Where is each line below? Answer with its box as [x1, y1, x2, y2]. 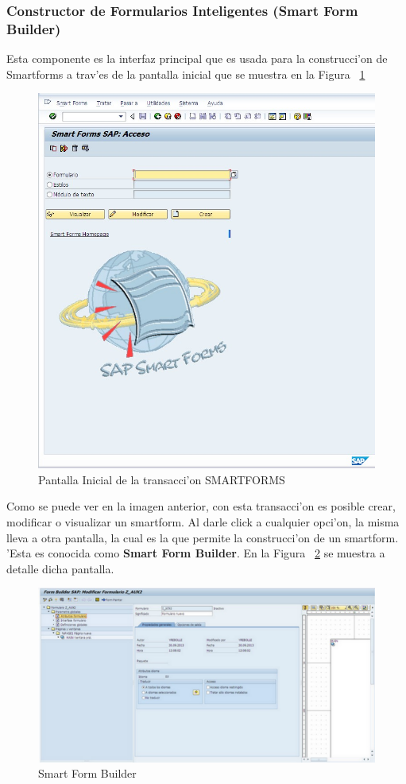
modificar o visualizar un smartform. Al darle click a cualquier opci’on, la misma [6, 514, 400, 530]
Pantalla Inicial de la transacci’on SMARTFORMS [38, 471, 285, 487]
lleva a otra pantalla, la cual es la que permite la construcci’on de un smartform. [6, 529, 399, 545]
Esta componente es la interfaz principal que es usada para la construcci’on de [6, 50, 388, 67]
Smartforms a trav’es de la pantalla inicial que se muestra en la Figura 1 [6, 65, 365, 82]
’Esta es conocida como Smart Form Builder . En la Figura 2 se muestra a [6, 545, 385, 561]
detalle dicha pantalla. [6, 560, 114, 576]
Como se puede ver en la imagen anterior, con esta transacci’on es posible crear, [6, 498, 396, 514]
